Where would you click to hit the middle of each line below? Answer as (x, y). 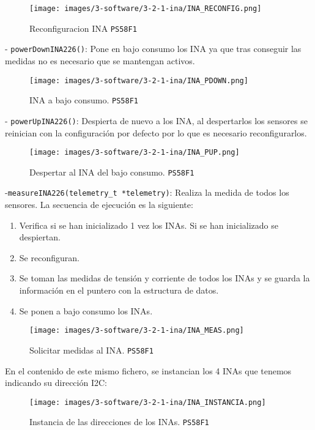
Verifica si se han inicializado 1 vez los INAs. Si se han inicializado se (149, 225)
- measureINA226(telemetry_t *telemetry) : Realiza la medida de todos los (147, 192)
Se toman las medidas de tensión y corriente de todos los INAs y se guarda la (165, 278)
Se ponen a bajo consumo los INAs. (86, 310)
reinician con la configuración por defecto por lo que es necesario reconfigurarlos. (156, 132)
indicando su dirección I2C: (56, 383)
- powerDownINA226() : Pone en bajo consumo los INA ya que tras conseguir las (153, 49)
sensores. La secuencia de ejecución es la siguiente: (99, 205)
